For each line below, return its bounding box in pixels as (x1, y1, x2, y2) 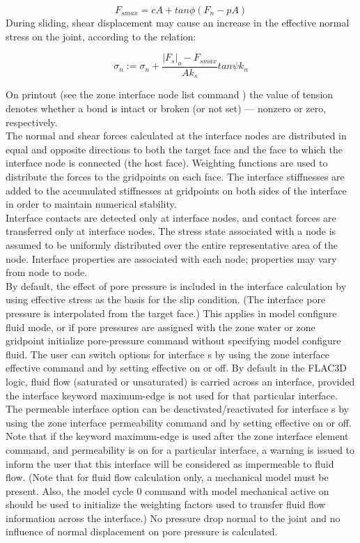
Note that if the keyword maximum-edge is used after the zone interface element (6, 429, 349, 443)
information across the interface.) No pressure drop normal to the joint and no (6, 510, 341, 525)
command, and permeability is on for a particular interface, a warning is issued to (6, 442, 355, 457)
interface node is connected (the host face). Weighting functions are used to (6, 155, 328, 170)
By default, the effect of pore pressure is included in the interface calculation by (6, 278, 347, 293)
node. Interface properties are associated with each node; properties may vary (6, 251, 337, 266)
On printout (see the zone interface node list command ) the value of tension (6, 87, 334, 102)
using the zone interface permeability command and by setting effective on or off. (6, 415, 352, 429)
